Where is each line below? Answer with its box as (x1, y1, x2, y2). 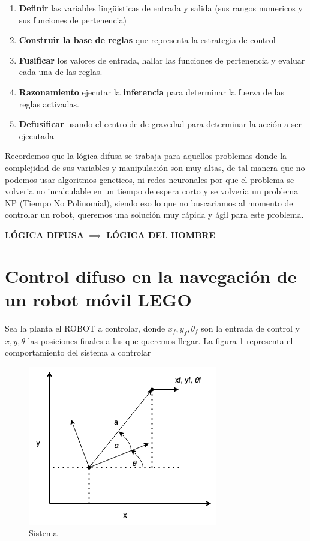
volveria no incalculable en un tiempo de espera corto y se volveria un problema (5, 185, 299, 197)
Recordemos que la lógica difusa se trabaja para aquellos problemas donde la (5, 149, 287, 162)
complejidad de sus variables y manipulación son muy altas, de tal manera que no (5, 161, 305, 173)
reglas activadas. (19, 97, 79, 110)
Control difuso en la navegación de (5, 263, 297, 288)
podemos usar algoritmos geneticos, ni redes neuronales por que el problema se (5, 173, 294, 185)
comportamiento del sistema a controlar (5, 346, 151, 359)
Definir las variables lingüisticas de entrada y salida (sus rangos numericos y (19, 2, 303, 14)
